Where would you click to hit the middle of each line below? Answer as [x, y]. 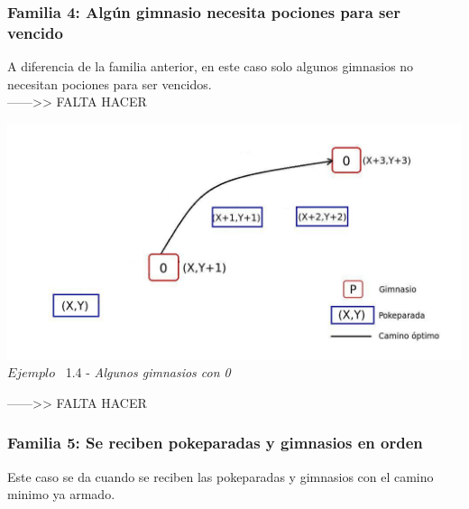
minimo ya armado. [61, 494]
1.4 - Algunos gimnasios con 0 [148, 372]
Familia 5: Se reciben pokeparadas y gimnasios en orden [215, 443]
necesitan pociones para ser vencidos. [110, 83]
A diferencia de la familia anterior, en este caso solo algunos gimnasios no [211, 66]
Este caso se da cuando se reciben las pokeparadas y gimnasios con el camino [221, 476]
